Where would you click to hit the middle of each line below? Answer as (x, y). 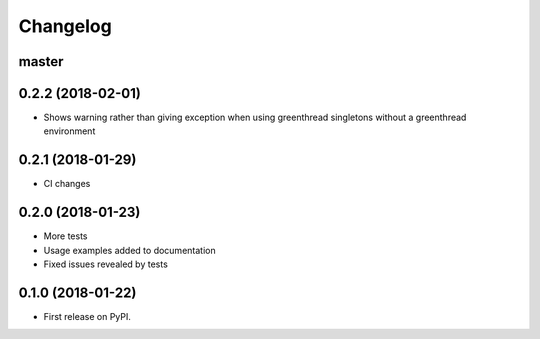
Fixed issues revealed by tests (106, 264)
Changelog (65, 26)
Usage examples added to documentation (129, 250)
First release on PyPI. (87, 316)
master (41, 61)
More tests (66, 236)
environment (69, 131)
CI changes (67, 184)
